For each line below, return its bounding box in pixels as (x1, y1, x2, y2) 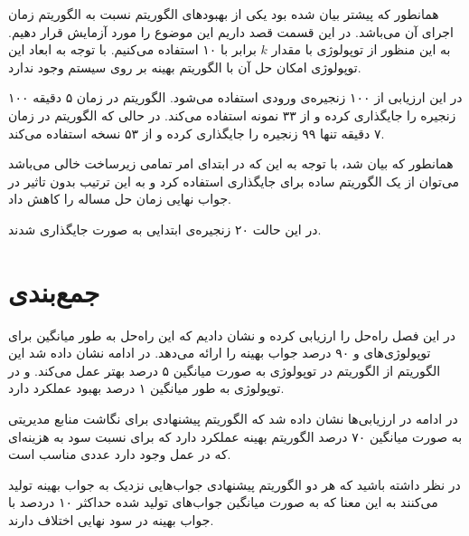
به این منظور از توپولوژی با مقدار (271, 40, 451, 59)
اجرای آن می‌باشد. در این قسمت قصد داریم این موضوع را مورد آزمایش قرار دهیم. (8, 22, 454, 41)
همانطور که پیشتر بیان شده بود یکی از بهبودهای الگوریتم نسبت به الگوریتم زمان (8, 5, 439, 23)
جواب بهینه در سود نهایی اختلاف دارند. (8, 511, 214, 529)
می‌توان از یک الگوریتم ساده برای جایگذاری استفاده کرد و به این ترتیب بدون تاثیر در (8, 171, 460, 190)
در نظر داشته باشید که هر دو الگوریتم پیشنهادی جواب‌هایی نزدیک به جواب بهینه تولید (8, 474, 461, 493)
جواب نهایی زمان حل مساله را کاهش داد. (8, 189, 231, 208)
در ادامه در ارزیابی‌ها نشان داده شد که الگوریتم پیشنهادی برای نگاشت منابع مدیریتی (8, 409, 458, 428)
